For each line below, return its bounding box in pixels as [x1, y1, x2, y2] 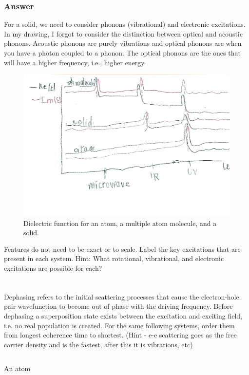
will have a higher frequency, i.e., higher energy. [4, 57, 146, 67]
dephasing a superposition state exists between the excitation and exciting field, [4, 311, 242, 321]
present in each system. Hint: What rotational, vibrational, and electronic [4, 253, 224, 263]
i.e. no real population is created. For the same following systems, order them [4, 320, 235, 330]
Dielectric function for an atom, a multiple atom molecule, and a [23, 218, 217, 228]
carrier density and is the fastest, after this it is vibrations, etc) [4, 339, 193, 349]
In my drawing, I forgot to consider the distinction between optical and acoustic [4, 28, 243, 38]
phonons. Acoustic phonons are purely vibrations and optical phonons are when [4, 38, 242, 48]
